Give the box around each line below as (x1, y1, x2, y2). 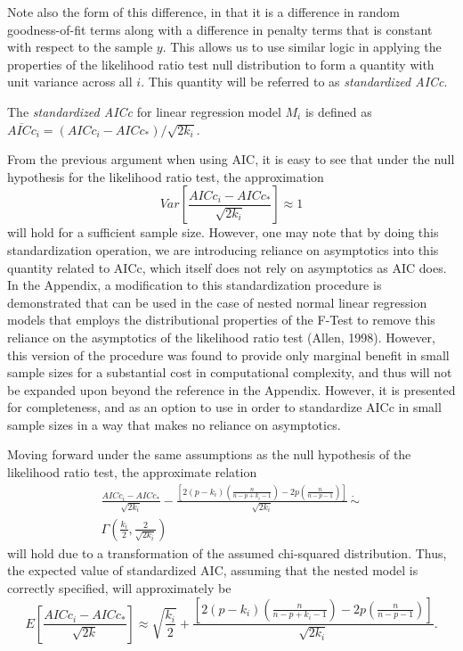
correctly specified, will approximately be (7, 578, 231, 597)
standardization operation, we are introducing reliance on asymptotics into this (7, 240, 439, 259)
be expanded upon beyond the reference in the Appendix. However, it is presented (7, 380, 456, 399)
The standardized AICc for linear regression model (7, 102, 281, 120)
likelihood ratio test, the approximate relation (7, 463, 257, 482)
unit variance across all (7, 72, 133, 91)
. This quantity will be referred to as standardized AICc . (141, 72, 448, 91)
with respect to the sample (7, 37, 153, 56)
